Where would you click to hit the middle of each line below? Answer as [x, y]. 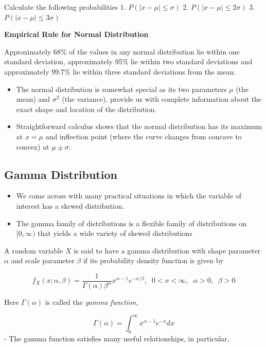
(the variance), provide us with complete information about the [162, 99]
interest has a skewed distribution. [70, 205]
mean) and [33, 99]
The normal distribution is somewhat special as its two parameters [121, 89]
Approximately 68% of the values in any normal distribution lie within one [122, 51]
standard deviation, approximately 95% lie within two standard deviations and [128, 61]
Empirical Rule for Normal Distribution [76, 34]
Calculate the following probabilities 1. [65, 7]
